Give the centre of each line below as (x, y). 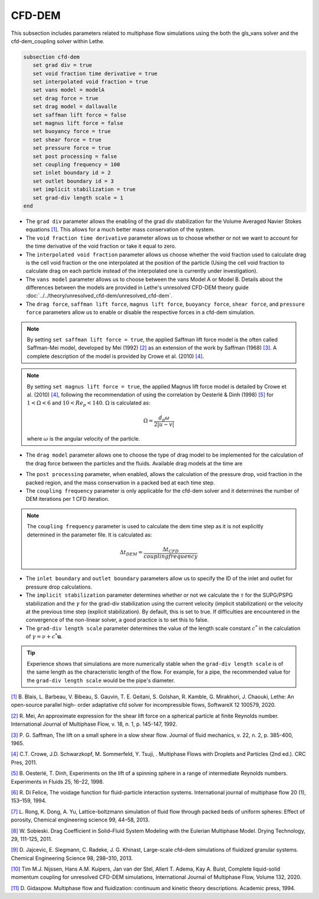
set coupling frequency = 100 (77, 165)
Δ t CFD (171, 550)
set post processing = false (75, 156)
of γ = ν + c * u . (44, 636)
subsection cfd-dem (51, 57)
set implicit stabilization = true (84, 190)
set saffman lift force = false (79, 115)
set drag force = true (66, 98)
